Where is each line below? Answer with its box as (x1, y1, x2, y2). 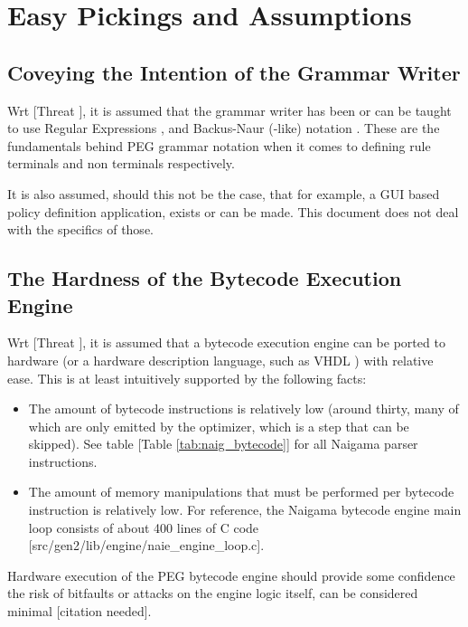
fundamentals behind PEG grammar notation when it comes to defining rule (7, 136, 431, 155)
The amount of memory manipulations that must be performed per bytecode (28, 482, 454, 501)
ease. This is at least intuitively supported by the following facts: (7, 368, 367, 387)
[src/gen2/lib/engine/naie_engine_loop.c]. (28, 536, 265, 555)
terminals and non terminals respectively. (7, 154, 235, 173)
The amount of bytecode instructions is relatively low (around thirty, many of (28, 399, 459, 418)
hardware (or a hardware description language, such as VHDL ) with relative (7, 350, 434, 369)
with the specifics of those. (7, 220, 154, 239)
